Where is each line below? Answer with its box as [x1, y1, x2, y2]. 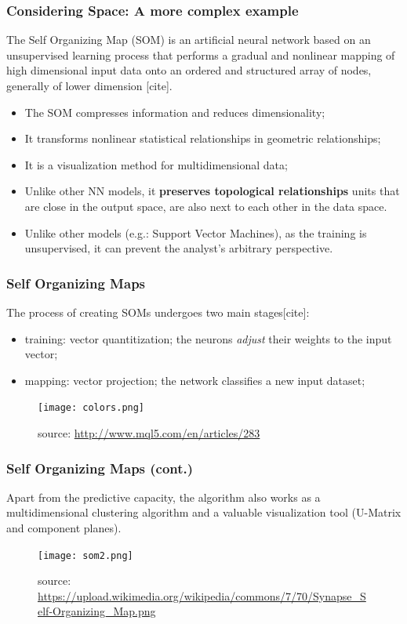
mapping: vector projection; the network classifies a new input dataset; [24, 372, 365, 388]
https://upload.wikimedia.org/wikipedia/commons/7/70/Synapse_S [38, 587, 366, 604]
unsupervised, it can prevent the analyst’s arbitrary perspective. [24, 240, 333, 256]
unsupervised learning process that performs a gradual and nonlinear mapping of [6, 46, 395, 63]
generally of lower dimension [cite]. [6, 78, 173, 93]
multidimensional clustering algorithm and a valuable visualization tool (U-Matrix [6, 504, 402, 521]
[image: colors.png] [38, 402, 145, 414]
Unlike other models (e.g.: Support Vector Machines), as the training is [24, 224, 367, 241]
